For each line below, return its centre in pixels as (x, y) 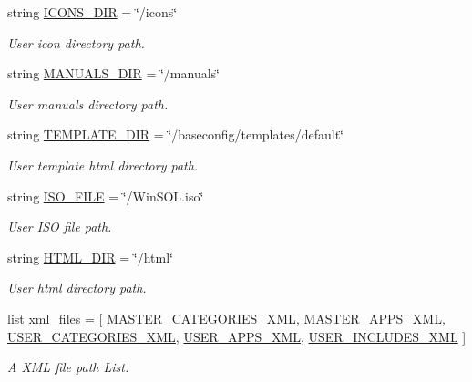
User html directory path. (77, 288)
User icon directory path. (76, 42)
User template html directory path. (103, 165)
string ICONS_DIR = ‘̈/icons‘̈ (92, 12)
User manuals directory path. (88, 103)
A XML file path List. (68, 367)
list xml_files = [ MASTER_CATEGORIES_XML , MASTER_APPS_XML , (226, 318)
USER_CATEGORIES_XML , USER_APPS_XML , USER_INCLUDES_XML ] (237, 336)
